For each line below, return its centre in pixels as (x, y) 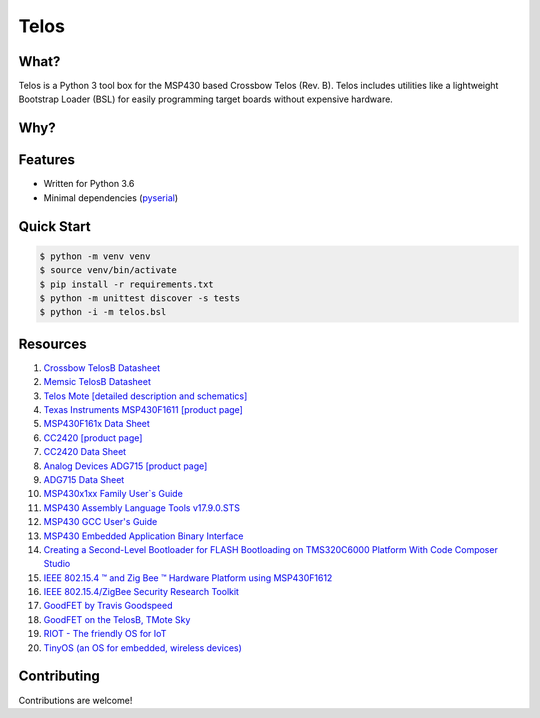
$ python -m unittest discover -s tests (139, 298)
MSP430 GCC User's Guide (100, 522)
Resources (52, 343)
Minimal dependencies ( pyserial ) (111, 197)
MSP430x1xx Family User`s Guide (113, 494)
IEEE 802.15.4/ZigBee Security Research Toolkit (141, 592)
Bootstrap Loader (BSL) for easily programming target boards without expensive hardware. (206, 99)
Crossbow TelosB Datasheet (101, 367)
